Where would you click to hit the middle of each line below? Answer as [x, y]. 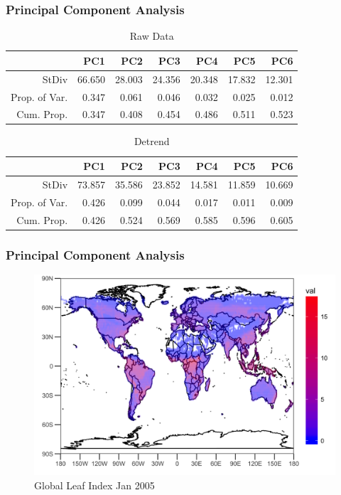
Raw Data [152, 36]
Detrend [152, 141]
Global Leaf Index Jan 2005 [94, 485]
